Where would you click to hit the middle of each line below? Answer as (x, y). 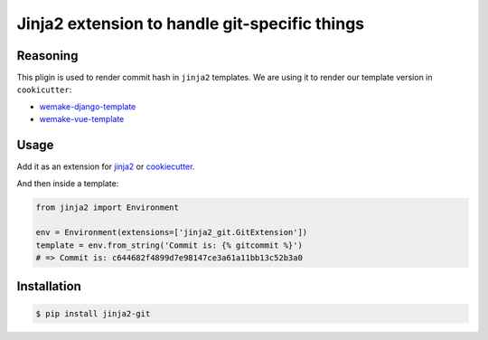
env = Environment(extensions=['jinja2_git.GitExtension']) (172, 232)
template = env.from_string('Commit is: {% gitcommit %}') (169, 245)
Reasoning (47, 56)
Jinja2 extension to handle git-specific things (191, 24)
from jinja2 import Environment (108, 207)
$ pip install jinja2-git (93, 313)
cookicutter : (44, 90)
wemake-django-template (88, 106)
